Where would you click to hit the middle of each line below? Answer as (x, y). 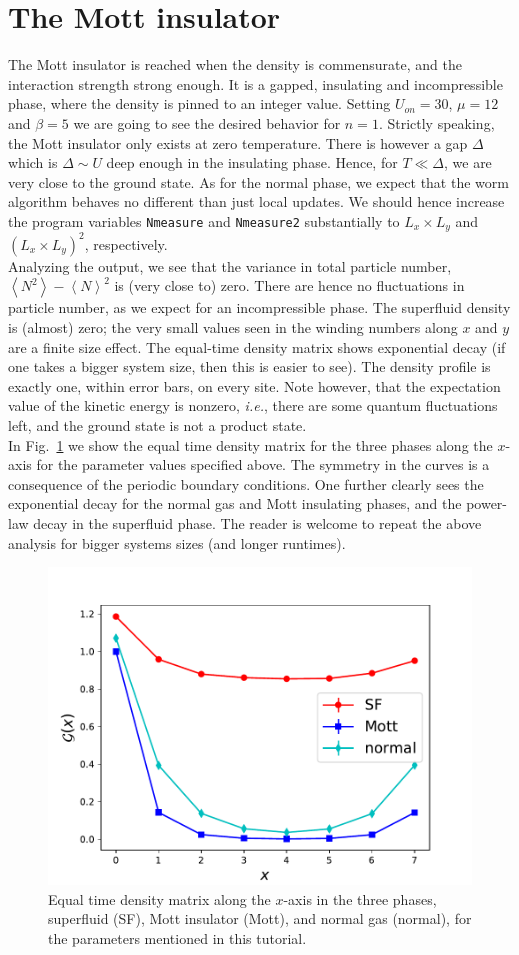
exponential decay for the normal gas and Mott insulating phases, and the (235, 503)
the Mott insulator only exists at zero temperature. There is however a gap (238, 142)
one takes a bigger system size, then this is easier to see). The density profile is (249, 366)
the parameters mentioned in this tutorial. (177, 937)
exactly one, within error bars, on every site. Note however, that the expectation (254, 385)
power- (486, 503)
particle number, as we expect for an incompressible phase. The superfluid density (259, 307)
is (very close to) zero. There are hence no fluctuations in (289, 285)
